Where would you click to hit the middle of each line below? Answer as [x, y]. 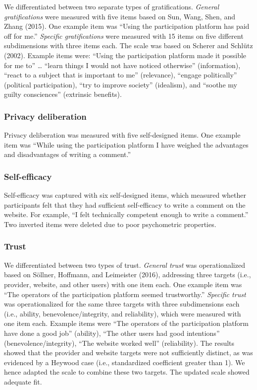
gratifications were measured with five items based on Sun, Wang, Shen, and [120, 16]
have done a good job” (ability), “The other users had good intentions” [112, 333]
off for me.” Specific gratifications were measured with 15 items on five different [124, 36]
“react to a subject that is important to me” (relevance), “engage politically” [121, 75]
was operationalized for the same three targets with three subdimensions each [122, 304]
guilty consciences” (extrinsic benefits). [63, 94]
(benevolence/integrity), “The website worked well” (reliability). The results [119, 343]
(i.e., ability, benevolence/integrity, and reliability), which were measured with [123, 313]
